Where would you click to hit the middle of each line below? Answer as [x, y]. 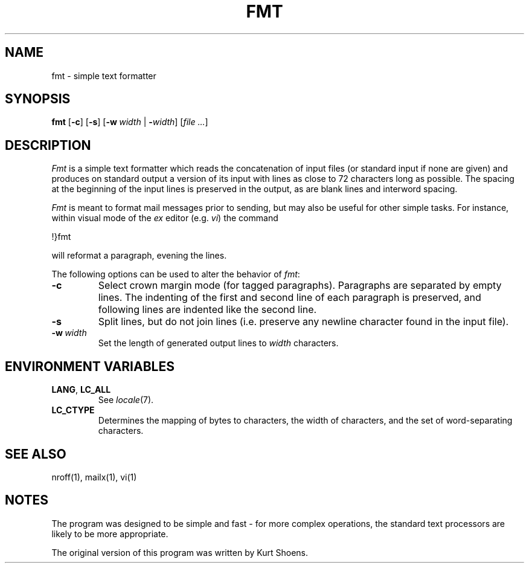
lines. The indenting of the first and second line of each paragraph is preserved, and [290, 298]
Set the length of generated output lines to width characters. [218, 343]
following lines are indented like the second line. [207, 310]
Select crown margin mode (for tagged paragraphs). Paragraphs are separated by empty [300, 286]
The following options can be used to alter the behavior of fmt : [176, 274]
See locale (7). [126, 400]
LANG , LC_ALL [81, 390]
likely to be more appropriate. [110, 534]
